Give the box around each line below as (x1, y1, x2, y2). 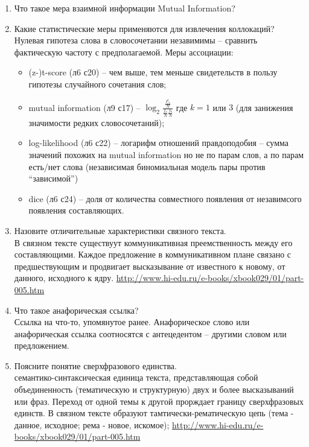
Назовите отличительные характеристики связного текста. (14, 224, 226, 236)
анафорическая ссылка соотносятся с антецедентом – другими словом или (14, 327, 287, 340)
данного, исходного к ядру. (14, 271, 114, 284)
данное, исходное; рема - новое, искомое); (14, 418, 170, 431)
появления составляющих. (28, 204, 124, 217)
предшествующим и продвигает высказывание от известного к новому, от (14, 259, 285, 272)
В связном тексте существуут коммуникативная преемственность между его (14, 236, 293, 249)
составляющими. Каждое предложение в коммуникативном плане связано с (14, 248, 291, 261)
